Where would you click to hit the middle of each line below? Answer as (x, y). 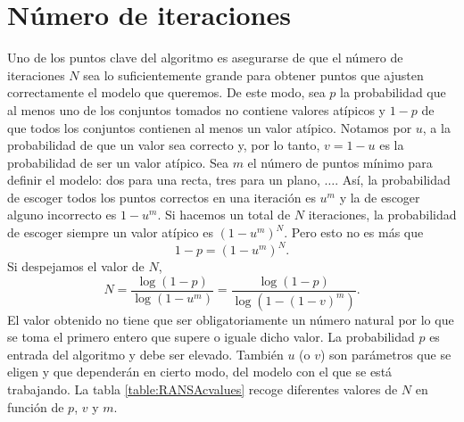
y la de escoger (380, 197)
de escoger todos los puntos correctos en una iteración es (162, 197)
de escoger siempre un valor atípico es (110, 232)
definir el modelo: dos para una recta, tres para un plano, (164, 180)
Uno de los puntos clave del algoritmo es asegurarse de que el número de (205, 58)
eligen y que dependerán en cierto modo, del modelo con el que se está (200, 372)
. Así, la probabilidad (393, 180)
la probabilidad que (393, 92)
